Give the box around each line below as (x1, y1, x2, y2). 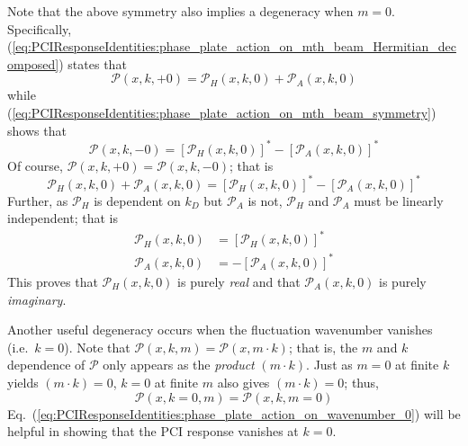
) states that (58, 54, 127, 73)
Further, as (7, 191, 68, 210)
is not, (247, 191, 283, 210)
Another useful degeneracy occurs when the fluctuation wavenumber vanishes (7, 320, 433, 339)
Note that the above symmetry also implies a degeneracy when (7, 2, 354, 20)
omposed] (7, 54, 59, 73)
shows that (7, 120, 67, 139)
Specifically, (7, 19, 72, 38)
